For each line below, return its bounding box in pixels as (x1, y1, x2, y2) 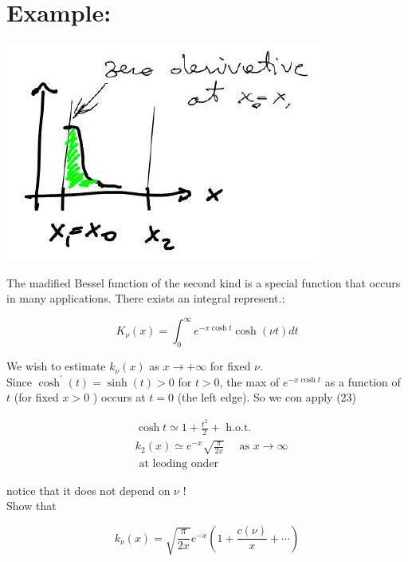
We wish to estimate (6, 358, 106, 374)
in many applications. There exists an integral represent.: (6, 290, 285, 307)
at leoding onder (139, 457, 219, 469)
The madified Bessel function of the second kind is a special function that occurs (6, 274, 401, 291)
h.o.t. (226, 422, 252, 434)
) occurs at (92, 389, 146, 406)
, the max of (219, 373, 280, 390)
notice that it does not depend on (6, 481, 171, 498)
